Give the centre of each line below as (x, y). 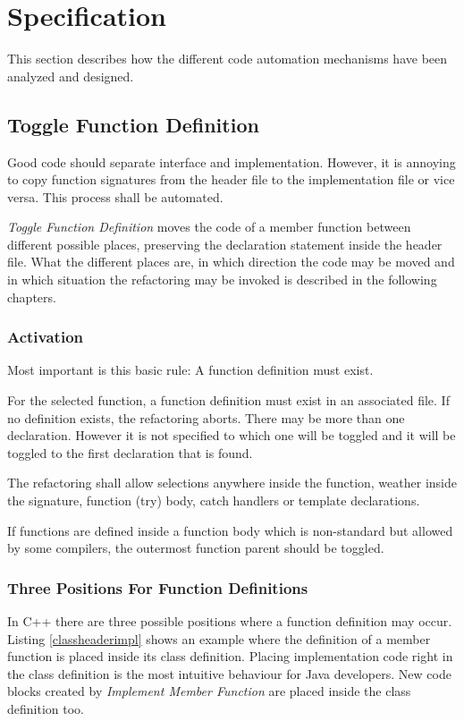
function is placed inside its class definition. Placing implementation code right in (230, 656)
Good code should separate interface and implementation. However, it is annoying (232, 161)
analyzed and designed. (71, 76)
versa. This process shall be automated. (115, 196)
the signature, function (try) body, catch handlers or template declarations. (214, 500)
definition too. (46, 709)
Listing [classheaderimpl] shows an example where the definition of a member (219, 638)
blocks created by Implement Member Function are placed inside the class (209, 691)
